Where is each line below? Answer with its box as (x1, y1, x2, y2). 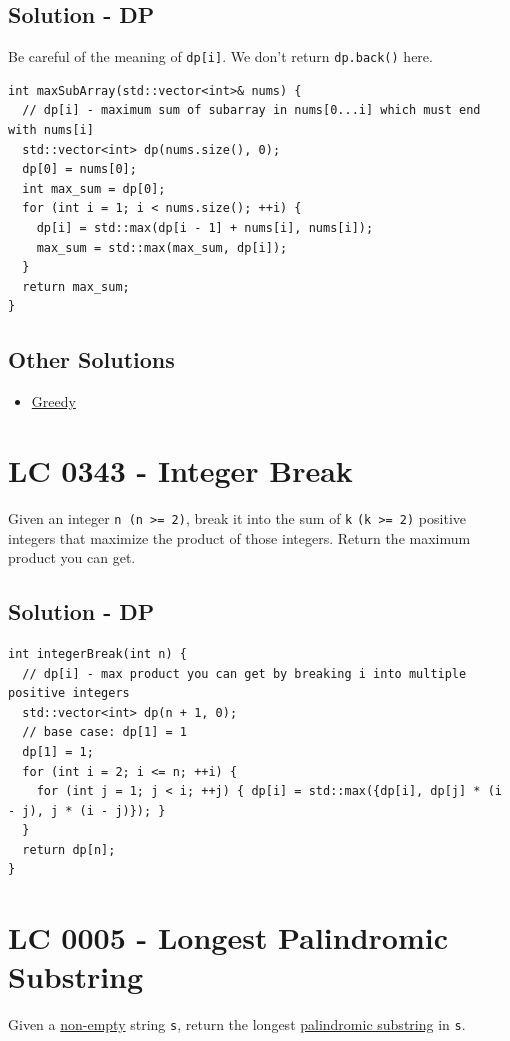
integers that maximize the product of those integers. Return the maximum (8, 527, 471, 548)
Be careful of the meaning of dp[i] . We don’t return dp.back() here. (8, 46, 433, 67)
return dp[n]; (22, 842, 116, 857)
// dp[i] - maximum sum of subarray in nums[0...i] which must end (22, 103, 481, 118)
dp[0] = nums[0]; (22, 162, 137, 177)
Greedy (31, 391, 76, 412)
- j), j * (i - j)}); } (8, 803, 166, 818)
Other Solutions (8, 344, 175, 375)
